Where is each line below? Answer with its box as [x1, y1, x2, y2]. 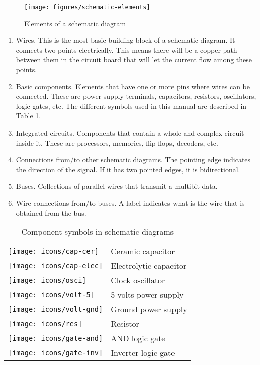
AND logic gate [111, 332, 165, 344]
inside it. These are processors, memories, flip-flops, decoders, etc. [16, 137, 218, 148]
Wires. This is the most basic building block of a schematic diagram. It [16, 35, 235, 45]
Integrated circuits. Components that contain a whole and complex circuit [16, 128, 244, 138]
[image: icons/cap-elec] [8, 261, 103, 270]
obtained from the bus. [16, 207, 86, 218]
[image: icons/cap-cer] [8, 247, 99, 255]
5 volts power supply [111, 289, 184, 301]
